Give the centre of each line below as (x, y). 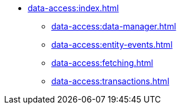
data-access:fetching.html (102, 63)
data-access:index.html (73, 8)
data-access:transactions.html (111, 81)
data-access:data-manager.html (114, 26)
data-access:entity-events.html (112, 44)
